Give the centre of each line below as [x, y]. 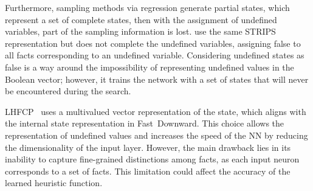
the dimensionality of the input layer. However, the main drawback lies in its [148, 147]
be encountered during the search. [68, 91]
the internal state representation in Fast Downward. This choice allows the [145, 123]
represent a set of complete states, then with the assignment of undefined [141, 19]
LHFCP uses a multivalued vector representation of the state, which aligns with [156, 111]
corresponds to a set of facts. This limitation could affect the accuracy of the [148, 171]
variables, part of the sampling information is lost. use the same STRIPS [140, 31]
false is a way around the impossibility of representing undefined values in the [150, 67]
